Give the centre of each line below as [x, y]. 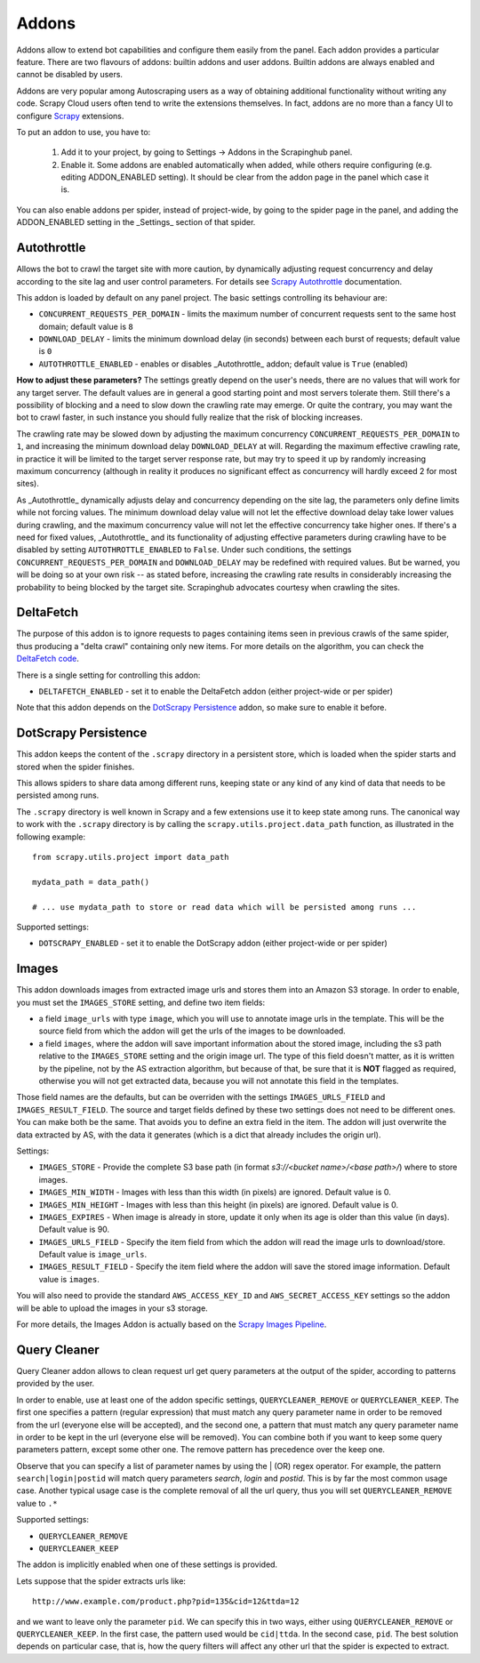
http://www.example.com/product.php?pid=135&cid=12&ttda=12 [166, 1602]
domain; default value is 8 [86, 326]
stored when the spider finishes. [76, 767]
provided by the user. [56, 1384]
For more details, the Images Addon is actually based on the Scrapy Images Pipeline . [172, 1324]
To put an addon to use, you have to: [84, 132]
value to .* [37, 1503]
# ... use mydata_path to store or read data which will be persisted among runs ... [224, 907]
